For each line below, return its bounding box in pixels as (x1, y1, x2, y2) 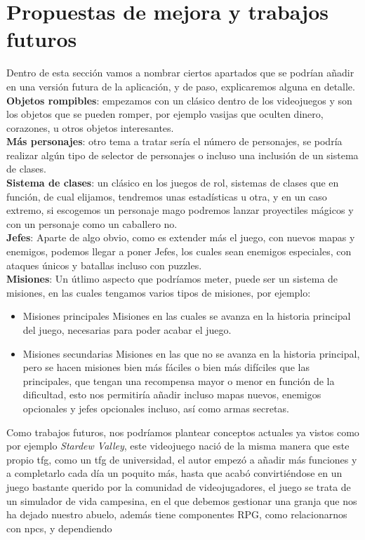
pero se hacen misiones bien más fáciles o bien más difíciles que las (22, 360, 310, 374)
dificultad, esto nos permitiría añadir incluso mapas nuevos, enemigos (22, 387, 321, 402)
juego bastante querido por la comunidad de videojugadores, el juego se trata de (6, 479, 351, 494)
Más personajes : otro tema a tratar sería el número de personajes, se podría (6, 134, 343, 149)
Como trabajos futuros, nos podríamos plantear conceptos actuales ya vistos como (6, 424, 359, 439)
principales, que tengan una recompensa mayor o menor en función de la (22, 373, 335, 388)
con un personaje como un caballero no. (6, 216, 178, 231)
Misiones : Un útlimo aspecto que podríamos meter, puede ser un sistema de (6, 271, 338, 286)
